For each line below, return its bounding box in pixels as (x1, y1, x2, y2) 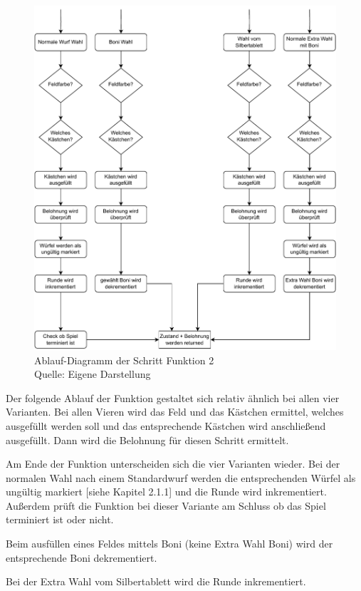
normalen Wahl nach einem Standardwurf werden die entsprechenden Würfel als (6, 470, 356, 485)
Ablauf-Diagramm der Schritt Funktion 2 (34, 352, 214, 367)
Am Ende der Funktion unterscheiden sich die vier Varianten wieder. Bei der (6, 456, 340, 471)
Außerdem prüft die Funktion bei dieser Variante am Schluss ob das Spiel (6, 498, 326, 513)
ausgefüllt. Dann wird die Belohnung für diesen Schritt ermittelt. (6, 432, 289, 447)
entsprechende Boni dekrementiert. (6, 550, 157, 565)
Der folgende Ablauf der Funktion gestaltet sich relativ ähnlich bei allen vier (6, 390, 340, 405)
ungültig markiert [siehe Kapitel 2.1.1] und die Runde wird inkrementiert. (6, 484, 327, 499)
